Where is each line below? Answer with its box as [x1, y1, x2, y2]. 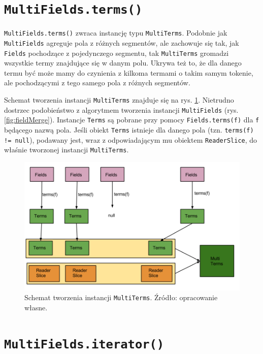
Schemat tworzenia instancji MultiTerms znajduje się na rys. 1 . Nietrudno [4, 94, 234, 105]
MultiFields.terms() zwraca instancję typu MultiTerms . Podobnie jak [4, 27, 227, 38]
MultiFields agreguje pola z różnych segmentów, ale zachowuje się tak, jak [4, 37, 239, 48]
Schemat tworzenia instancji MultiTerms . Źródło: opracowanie [24, 292, 218, 303]
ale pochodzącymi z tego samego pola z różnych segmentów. [4, 77, 190, 88]
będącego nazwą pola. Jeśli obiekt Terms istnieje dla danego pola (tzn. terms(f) [4, 124, 254, 135]
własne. [24, 302, 48, 312]
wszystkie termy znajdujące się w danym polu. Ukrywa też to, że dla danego [4, 57, 242, 68]
